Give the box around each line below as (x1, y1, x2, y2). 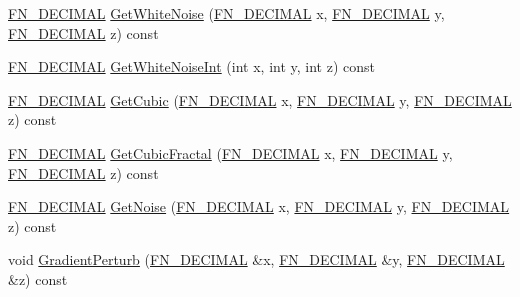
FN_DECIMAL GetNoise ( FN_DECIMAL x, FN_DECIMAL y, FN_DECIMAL (8, 196, 510, 217)
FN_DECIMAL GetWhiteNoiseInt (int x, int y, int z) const (8, 56, 376, 77)
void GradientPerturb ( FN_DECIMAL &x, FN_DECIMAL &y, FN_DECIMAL (8, 249, 505, 270)
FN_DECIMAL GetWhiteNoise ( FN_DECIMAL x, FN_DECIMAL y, (8, 3, 445, 23)
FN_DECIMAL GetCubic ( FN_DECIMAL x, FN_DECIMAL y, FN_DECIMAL (8, 89, 512, 110)
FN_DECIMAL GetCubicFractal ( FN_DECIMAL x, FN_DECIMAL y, (8, 142, 453, 163)
